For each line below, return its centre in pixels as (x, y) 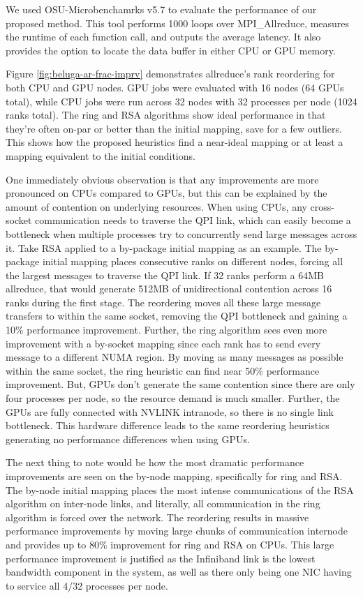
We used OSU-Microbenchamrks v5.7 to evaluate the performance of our (161, 9)
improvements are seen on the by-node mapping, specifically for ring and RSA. (174, 476)
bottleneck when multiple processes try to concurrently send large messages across (181, 233)
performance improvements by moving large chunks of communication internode (177, 531)
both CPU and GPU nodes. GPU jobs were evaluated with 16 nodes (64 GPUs (175, 87)
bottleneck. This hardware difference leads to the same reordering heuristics (168, 425)
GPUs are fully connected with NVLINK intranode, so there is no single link (170, 411)
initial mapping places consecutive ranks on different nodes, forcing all (193, 261)
